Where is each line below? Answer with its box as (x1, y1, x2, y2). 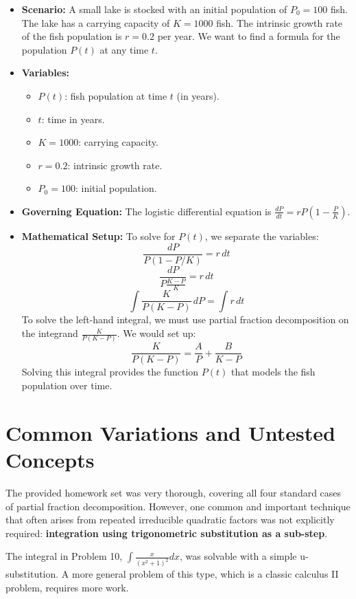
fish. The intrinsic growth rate (216, 15, 343, 30)
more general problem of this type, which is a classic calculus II (72, 567, 339, 581)
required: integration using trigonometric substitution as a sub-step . (5, 525, 328, 540)
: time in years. (41, 111, 105, 126)
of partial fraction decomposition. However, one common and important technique (5, 499, 351, 513)
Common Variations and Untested (5, 418, 335, 446)
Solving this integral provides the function (21, 364, 199, 379)
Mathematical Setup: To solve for (21, 228, 176, 243)
